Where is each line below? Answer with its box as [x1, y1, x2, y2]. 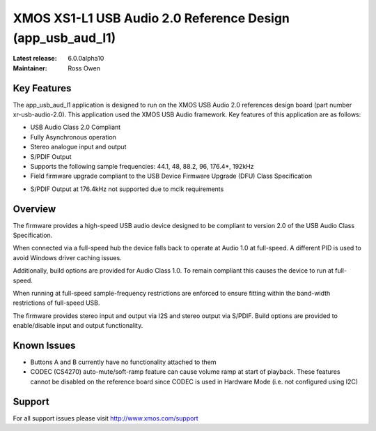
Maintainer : [13, 63, 48, 73]
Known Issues [13, 340, 76, 351]
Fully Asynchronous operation [30, 133, 116, 141]
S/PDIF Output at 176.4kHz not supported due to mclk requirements [30, 185, 224, 193]
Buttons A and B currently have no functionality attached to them [30, 358, 217, 366]
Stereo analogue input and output [30, 143, 127, 151]
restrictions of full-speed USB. [13, 298, 100, 307]
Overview [13, 203, 56, 215]
